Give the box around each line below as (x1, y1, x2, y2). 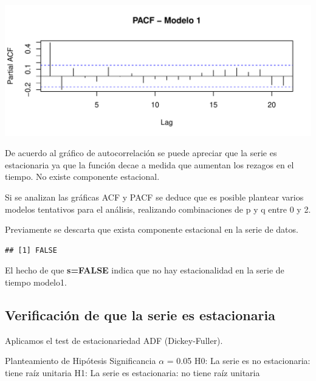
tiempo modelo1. (5, 275, 67, 288)
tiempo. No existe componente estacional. (5, 170, 160, 183)
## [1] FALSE (5, 245, 57, 255)
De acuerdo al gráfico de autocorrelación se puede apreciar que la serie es (5, 146, 277, 159)
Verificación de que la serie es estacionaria (5, 305, 275, 324)
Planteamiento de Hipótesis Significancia (5, 354, 156, 367)
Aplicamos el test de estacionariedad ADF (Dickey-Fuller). (5, 334, 223, 346)
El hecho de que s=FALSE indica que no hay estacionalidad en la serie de (5, 264, 284, 276)
